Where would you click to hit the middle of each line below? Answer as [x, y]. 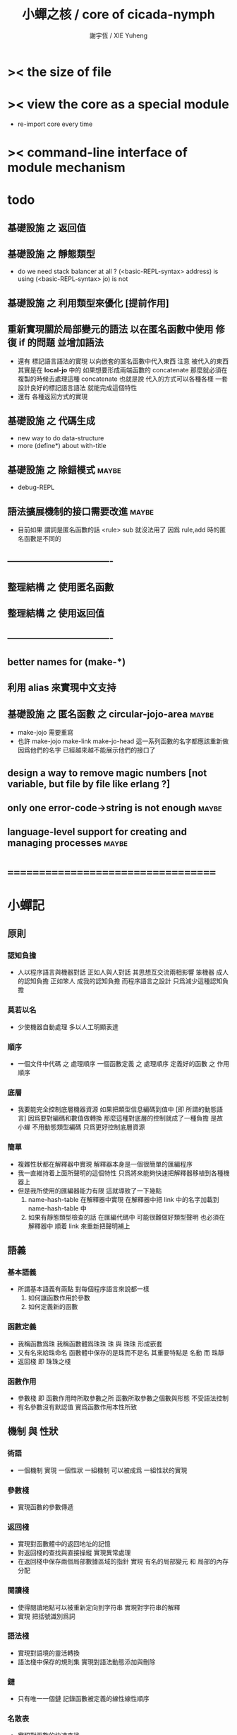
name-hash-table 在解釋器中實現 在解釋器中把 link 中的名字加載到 [123, 1199]
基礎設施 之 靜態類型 [51, 254]
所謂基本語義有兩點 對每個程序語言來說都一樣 [83, 1289]
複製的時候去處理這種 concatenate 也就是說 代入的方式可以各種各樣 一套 [122, 379]
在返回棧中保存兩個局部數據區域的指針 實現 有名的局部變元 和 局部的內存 [123, 1562]
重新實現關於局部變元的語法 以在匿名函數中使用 [110, 330]
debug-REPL [36, 487]
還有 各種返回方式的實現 [53, 396]
